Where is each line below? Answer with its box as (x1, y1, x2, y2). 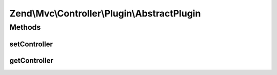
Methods (9, 23, 41, 32)
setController (9, 40, 53, 48)
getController (9, 56, 54, 65)
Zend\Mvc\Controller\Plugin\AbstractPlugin (9, 8, 201, 19)
